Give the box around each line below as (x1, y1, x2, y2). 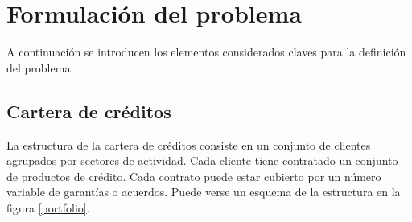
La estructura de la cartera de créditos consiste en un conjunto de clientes (6, 136, 371, 153)
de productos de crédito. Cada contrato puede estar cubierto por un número (6, 167, 381, 184)
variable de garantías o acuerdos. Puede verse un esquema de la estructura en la (6, 183, 401, 200)
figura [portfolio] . (6, 199, 90, 216)
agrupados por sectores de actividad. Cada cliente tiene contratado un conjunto (6, 152, 398, 169)
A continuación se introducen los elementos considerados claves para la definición (6, 43, 406, 60)
